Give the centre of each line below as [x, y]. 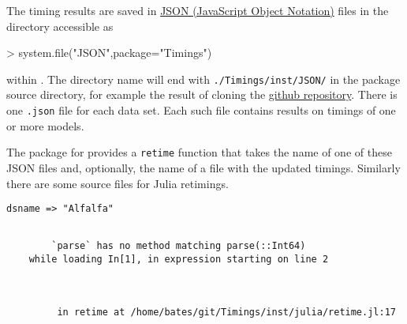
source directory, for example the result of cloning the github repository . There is [202, 94]
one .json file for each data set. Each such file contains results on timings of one [201, 110]
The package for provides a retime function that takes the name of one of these [199, 152]
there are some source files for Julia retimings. [118, 183]
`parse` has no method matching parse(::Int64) [179, 246]
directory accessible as [60, 26]
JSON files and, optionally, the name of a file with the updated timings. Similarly [203, 167]
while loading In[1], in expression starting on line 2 [179, 260]
